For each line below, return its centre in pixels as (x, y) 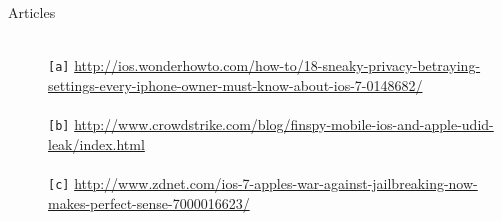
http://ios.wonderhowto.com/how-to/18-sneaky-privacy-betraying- (277, 65)
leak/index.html (96, 143)
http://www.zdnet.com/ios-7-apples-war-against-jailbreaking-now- (276, 182)
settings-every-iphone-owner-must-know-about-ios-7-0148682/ (235, 84)
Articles (32, 12)
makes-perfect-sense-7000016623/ (149, 202)
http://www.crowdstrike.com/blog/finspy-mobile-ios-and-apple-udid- (284, 124)
